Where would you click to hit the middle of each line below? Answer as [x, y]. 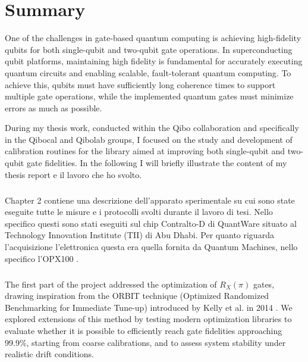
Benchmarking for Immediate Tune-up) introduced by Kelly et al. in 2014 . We [149, 307]
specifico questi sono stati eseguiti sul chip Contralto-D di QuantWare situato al [151, 223]
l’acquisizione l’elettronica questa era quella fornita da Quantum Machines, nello [151, 246]
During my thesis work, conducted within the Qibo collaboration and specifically [152, 128]
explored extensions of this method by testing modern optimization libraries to [148, 319]
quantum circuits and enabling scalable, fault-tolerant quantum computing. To [148, 72]
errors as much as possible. [54, 107]
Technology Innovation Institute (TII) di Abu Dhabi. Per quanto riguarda [139, 235]
